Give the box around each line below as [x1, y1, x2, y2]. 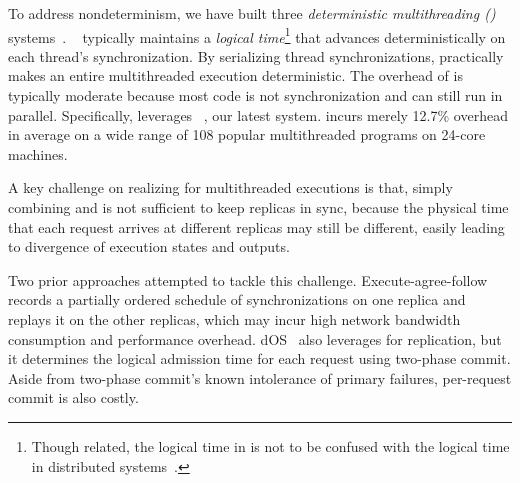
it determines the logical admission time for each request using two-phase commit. [8, 348, 511, 369]
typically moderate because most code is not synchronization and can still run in [8, 85, 503, 106]
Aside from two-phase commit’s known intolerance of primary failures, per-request [8, 367, 512, 388]
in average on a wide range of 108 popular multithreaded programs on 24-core [8, 124, 486, 145]
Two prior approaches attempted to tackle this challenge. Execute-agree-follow [8, 269, 488, 290]
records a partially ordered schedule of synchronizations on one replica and [8, 289, 466, 310]
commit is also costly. [8, 387, 139, 408]
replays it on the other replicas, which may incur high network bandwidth [8, 308, 461, 329]
